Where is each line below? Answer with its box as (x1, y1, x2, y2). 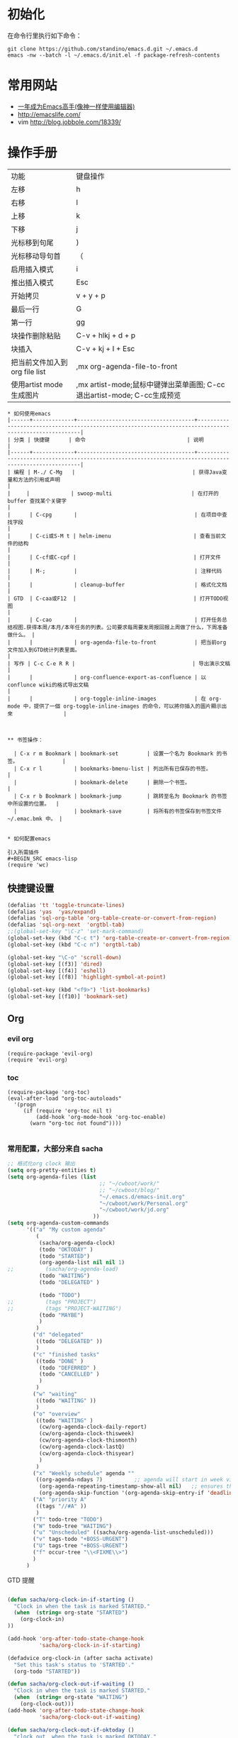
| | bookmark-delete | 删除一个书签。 (13, 779, 191, 786)
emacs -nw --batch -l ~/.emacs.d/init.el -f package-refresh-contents (7, 51, 220, 59)
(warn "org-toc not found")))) (29, 1120, 122, 1127)
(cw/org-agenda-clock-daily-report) (38, 1423, 147, 1431)
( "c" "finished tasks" (33, 1351, 100, 1358)
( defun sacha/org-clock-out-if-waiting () (7, 1681, 135, 1688)
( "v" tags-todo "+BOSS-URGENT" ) (33, 1536, 129, 1543)
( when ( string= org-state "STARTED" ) (13, 1609, 129, 1617)
